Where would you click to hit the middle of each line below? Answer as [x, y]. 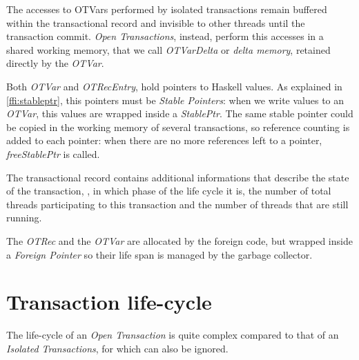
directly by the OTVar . [55, 63]
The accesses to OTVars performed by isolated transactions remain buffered [167, 9]
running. [24, 218]
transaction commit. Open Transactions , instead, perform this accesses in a [165, 36]
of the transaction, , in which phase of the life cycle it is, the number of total [169, 191]
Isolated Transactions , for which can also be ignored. [117, 348]
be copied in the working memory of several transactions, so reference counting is [178, 127]
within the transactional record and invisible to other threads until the [156, 22]
